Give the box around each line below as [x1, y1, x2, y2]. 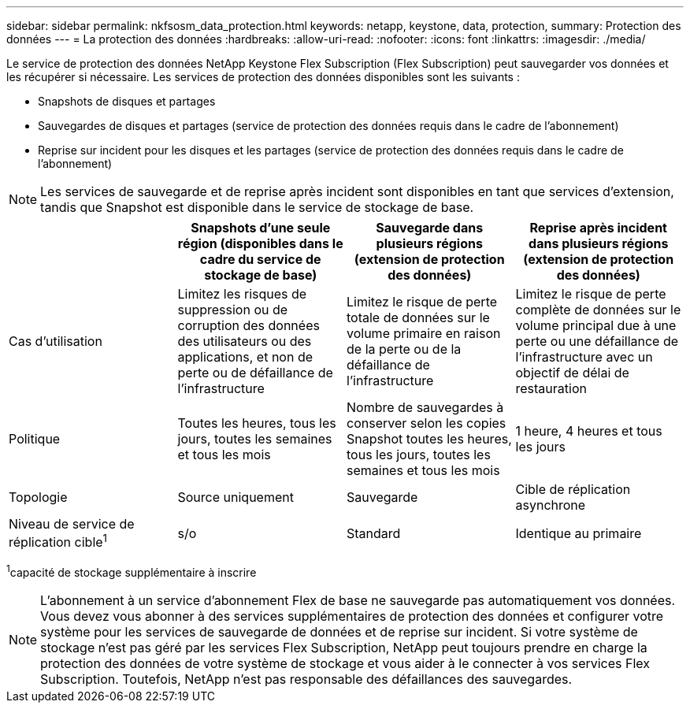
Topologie [9, 489, 68, 505]
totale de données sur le [347, 310, 490, 325]
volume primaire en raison [347, 325, 501, 341]
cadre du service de [199, 251, 321, 267]
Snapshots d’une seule [191, 220, 331, 236]
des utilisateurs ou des [177, 333, 312, 349]
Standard [347, 525, 401, 541]
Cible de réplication [515, 481, 631, 497]
